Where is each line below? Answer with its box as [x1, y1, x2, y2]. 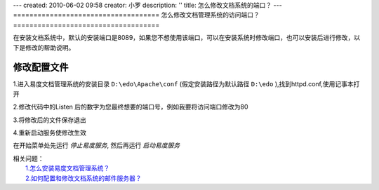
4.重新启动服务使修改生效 [13, 128, 87, 137]
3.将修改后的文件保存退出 [13, 116, 87, 124]
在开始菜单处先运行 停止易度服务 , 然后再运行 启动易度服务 [13, 141, 180, 150]
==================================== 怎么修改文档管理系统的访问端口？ [13, 11, 260, 19]
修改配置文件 [13, 62, 69, 74]
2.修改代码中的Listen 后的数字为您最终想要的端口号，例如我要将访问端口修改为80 [13, 102, 248, 111]
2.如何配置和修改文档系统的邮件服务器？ [25, 174, 142, 182]
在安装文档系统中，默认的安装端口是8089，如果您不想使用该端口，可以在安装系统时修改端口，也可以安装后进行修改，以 [13, 34, 361, 42]
